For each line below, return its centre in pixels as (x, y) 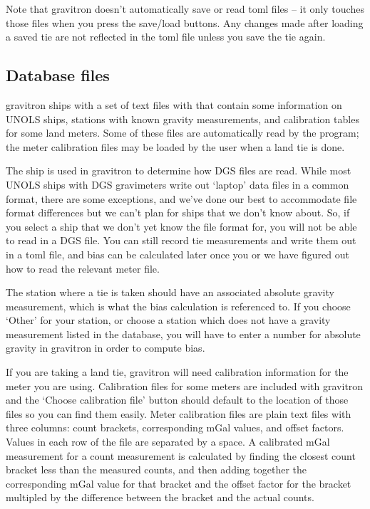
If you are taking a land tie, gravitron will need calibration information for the (177, 372)
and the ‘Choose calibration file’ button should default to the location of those (177, 400)
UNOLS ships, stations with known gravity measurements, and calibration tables (183, 119)
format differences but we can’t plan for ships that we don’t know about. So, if (178, 212)
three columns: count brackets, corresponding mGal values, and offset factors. (175, 427)
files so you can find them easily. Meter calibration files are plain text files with (179, 413)
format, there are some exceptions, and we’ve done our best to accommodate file (181, 198)
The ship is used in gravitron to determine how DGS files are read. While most (179, 170)
